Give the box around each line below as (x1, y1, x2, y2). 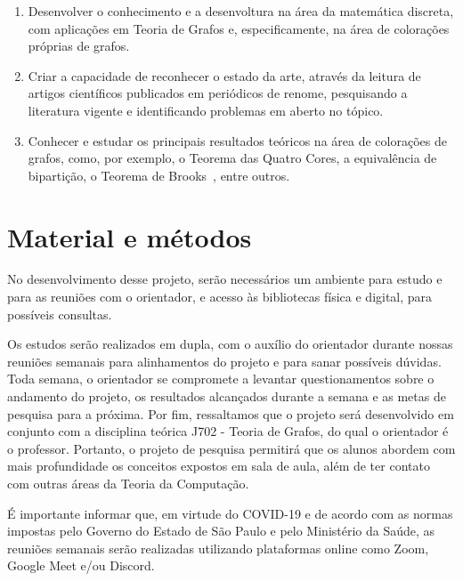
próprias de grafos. (28, 36, 130, 55)
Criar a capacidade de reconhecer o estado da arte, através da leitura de (28, 66, 421, 85)
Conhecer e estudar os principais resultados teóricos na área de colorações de (28, 131, 447, 149)
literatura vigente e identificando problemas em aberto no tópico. (28, 101, 384, 119)
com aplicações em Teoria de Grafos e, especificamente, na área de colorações (28, 19, 450, 37)
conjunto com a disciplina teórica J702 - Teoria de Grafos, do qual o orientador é (7, 422, 449, 440)
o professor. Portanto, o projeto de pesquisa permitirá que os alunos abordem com (7, 439, 456, 457)
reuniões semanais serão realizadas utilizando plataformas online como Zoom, (7, 538, 429, 557)
